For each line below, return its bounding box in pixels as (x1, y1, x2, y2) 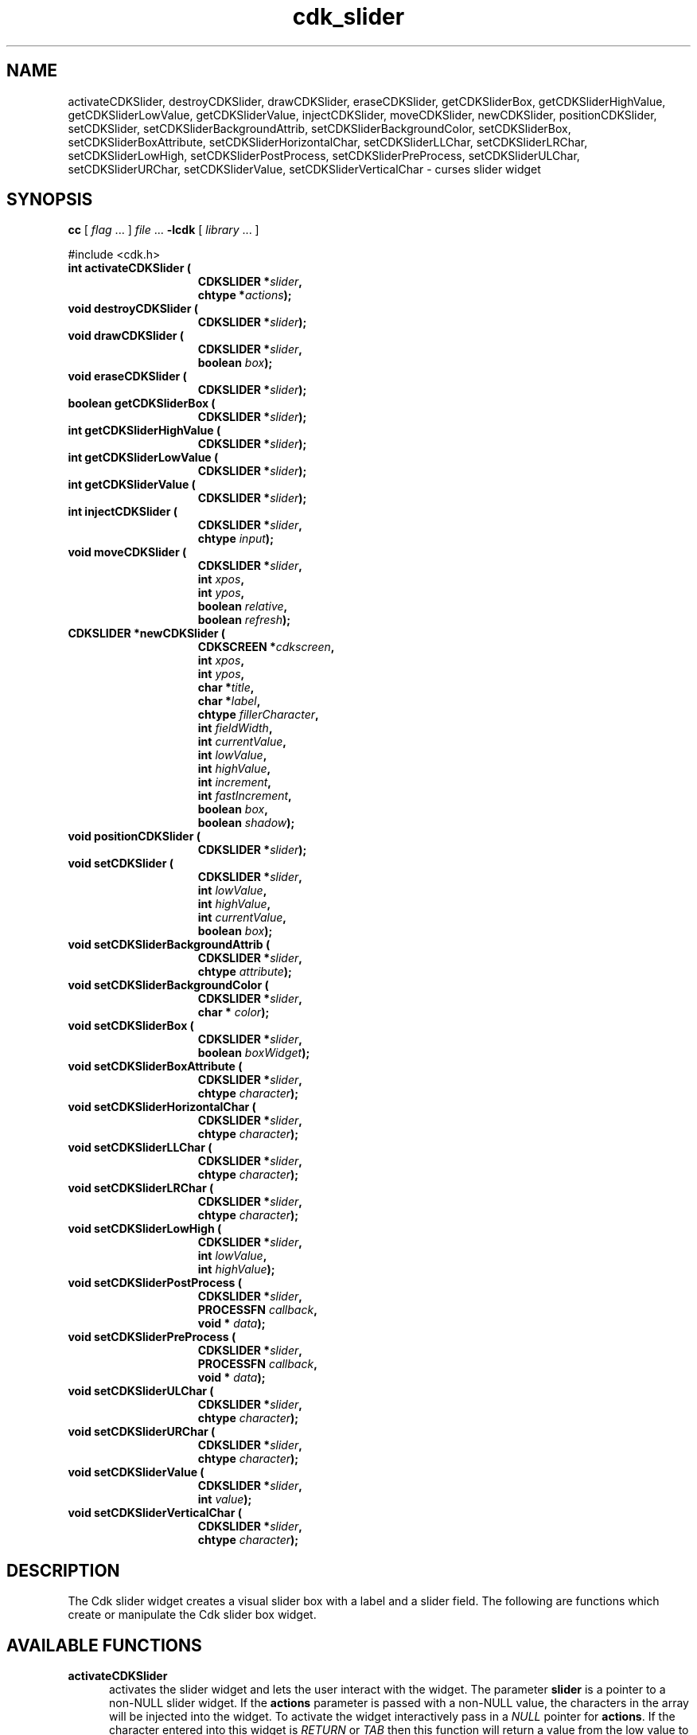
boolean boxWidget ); (197, 1046, 310, 1060)
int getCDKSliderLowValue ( (68, 450, 219, 465)
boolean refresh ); (197, 613, 291, 627)
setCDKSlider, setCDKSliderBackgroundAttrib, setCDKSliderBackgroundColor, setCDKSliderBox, (68, 121, 571, 135)
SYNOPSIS (6, 189, 93, 210)
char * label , (197, 694, 261, 708)
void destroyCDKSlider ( (68, 302, 198, 316)
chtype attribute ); (197, 965, 292, 979)
